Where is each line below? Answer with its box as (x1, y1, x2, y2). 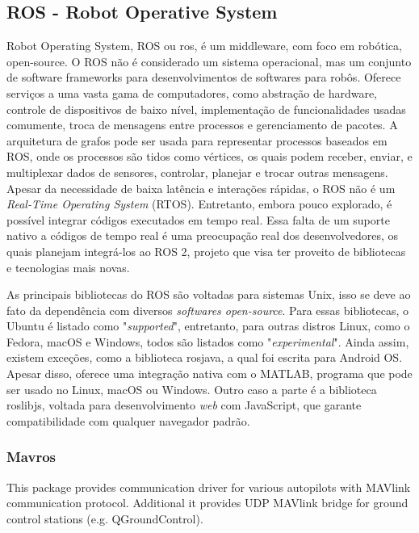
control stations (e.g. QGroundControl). (6, 510, 203, 527)
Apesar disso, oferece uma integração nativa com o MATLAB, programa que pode (6, 365, 413, 382)
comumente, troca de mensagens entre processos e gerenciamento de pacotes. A (6, 116, 398, 133)
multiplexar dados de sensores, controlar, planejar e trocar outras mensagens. (6, 163, 388, 180)
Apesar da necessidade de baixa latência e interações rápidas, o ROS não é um (6, 179, 396, 196)
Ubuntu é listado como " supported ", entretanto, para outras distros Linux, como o (6, 317, 410, 334)
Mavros (6, 447, 57, 467)
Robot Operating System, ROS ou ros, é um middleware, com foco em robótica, (6, 37, 402, 54)
